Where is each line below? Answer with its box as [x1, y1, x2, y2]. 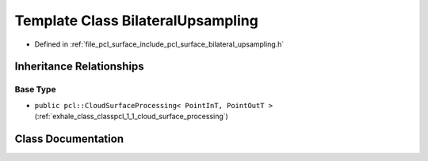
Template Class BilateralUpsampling [14, 12, 259, 29]
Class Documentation [14, 132, 124, 145]
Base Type [14, 84, 56, 95]
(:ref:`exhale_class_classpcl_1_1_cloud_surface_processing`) [34, 111, 229, 122]
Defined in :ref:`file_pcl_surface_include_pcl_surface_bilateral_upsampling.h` [34, 39, 285, 49]
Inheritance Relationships [14, 60, 144, 73]
